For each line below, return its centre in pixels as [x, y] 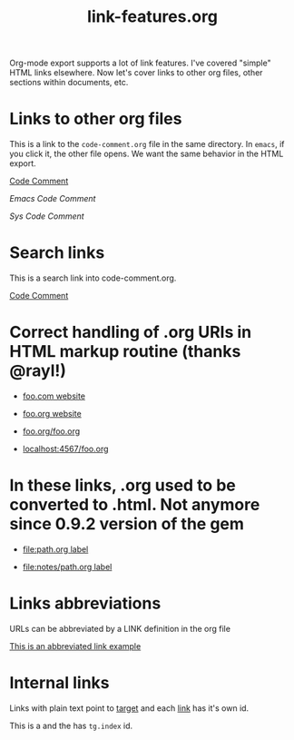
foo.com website [54, 396]
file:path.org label [55, 549]
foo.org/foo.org [51, 431]
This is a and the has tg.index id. [71, 725]
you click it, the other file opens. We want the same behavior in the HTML [147, 154]
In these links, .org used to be [122, 485]
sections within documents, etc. [69, 83]
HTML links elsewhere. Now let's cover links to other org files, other [136, 73]
